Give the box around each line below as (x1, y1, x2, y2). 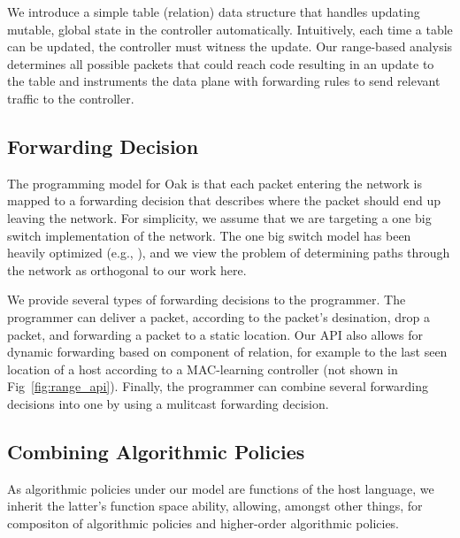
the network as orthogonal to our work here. (7, 260, 247, 279)
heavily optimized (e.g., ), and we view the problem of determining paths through (7, 243, 450, 262)
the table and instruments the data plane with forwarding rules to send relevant (7, 72, 441, 90)
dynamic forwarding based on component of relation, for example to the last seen (7, 342, 448, 361)
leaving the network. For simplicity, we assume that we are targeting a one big (7, 208, 432, 227)
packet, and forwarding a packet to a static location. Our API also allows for (7, 325, 423, 343)
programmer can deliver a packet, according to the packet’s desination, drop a (7, 307, 430, 326)
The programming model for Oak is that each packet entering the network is (7, 173, 422, 192)
